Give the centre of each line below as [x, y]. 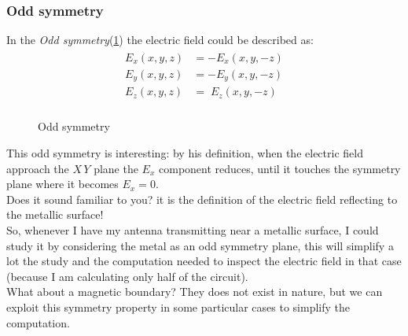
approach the [38, 168]
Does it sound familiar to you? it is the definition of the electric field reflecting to [202, 199]
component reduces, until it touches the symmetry [280, 168]
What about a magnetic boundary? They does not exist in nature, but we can [195, 292]
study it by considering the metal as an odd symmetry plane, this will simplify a [200, 245]
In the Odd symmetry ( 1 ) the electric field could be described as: [160, 40]
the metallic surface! [55, 214]
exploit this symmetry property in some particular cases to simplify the [178, 306]
